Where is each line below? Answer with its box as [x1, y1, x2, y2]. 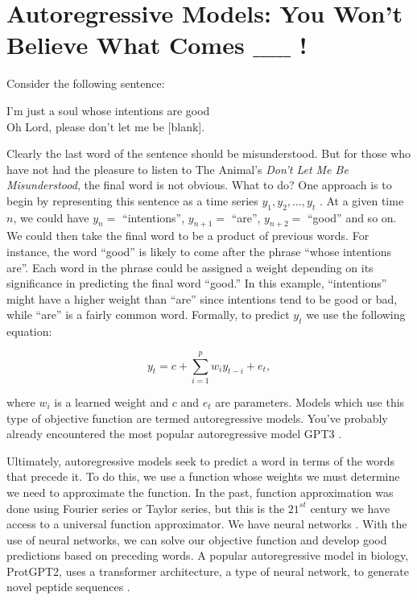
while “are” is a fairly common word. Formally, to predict [6, 306, 290, 323]
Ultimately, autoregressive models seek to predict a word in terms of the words [6, 452, 395, 469]
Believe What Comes [6, 28, 245, 61]
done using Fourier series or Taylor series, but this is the [6, 499, 285, 516]
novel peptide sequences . [6, 578, 130, 595]
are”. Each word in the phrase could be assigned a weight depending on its [6, 259, 374, 275]
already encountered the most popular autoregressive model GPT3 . [6, 425, 342, 442]
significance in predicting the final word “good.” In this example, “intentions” [6, 275, 387, 292]
